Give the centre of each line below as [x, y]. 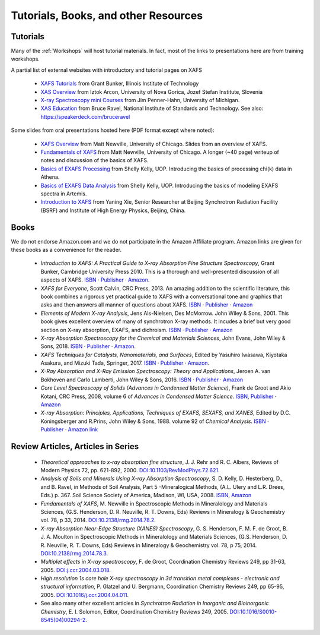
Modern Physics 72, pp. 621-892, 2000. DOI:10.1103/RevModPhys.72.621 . [130, 470]
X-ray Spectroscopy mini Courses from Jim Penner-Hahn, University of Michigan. [140, 100]
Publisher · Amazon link [69, 429]
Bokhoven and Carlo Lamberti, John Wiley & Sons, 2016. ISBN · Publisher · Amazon [142, 380]
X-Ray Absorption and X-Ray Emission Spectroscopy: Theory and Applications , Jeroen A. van [156, 371]
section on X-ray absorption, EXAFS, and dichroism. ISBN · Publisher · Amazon [137, 330]
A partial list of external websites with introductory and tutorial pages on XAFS [107, 70]
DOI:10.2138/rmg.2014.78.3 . [74, 553]
